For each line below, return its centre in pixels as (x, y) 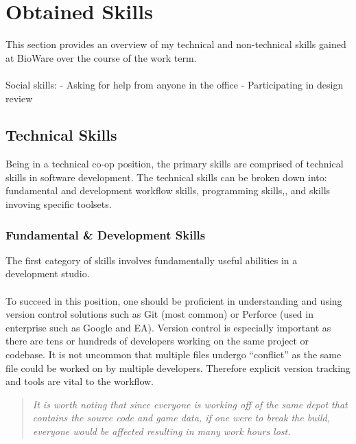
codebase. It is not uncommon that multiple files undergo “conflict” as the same (174, 354)
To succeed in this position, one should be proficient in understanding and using (174, 300)
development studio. (48, 273)
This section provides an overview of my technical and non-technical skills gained (176, 44)
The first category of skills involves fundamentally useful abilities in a (152, 260)
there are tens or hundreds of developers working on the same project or (157, 341)
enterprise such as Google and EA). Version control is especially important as (168, 327)
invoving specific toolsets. (59, 204)
